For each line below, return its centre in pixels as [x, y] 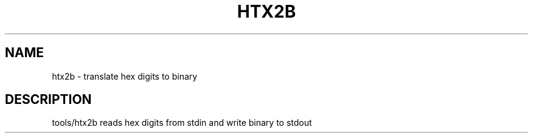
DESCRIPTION [48, 100]
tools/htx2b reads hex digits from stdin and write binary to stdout [182, 123]
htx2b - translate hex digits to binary [125, 76]
